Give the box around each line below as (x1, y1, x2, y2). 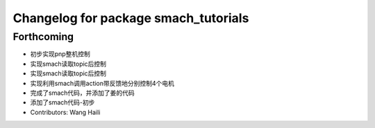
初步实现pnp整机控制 (30, 50, 90, 58)
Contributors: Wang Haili (30, 108, 101, 116)
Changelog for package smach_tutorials (12, 10, 249, 26)
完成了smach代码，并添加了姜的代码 (30, 89, 135, 97)
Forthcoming (12, 30, 74, 43)
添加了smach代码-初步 (30, 98, 95, 107)
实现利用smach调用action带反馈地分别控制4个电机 (30, 79, 175, 87)
